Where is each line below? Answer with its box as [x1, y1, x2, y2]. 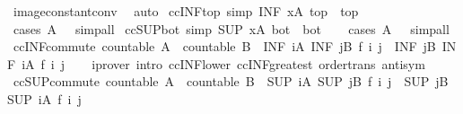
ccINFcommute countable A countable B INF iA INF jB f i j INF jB [13, 37, 436, 56]
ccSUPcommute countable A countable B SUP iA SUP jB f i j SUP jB [13, 72, 449, 91]
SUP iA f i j [7, 89, 82, 108]
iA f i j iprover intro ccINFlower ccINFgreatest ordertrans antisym [22, 54, 425, 73]
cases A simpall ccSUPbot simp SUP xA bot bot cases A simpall [13, 19, 450, 38]
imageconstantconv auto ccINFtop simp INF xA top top [13, 2, 359, 20]
